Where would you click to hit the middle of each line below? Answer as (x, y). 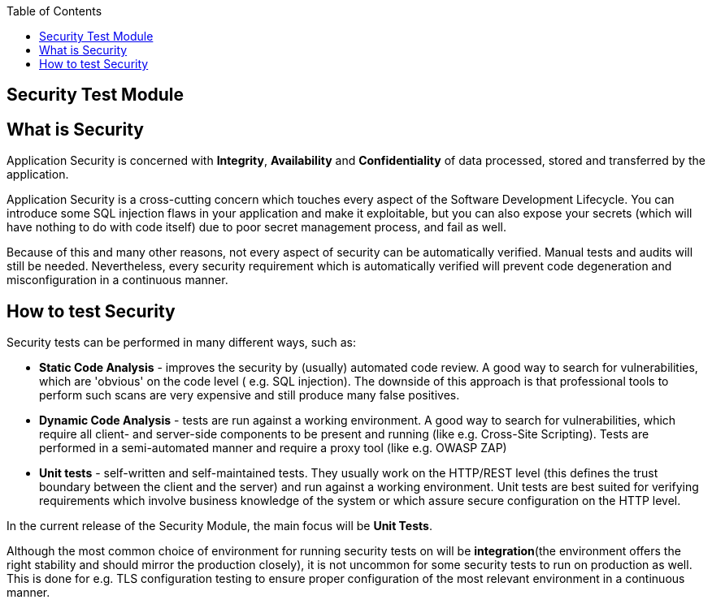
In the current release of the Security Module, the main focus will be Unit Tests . (219, 526)
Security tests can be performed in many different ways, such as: (181, 343)
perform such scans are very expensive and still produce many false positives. (250, 395)
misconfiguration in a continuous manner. (117, 280)
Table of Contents (54, 11)
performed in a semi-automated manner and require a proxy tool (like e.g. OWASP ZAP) (273, 448)
